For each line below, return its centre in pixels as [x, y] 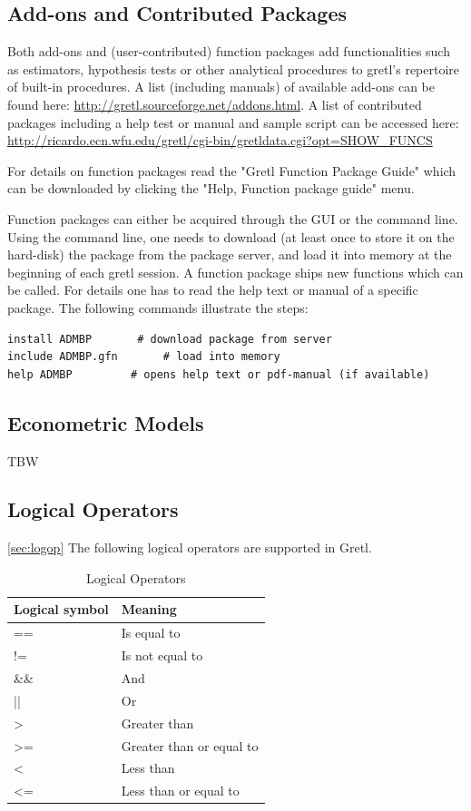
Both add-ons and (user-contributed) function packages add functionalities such [229, 51]
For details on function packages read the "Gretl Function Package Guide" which [232, 170]
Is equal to [151, 633]
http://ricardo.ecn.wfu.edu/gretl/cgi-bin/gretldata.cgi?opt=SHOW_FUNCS [220, 140]
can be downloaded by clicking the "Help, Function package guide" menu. [211, 188]
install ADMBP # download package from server [170, 339]
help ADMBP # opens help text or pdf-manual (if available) [219, 374]
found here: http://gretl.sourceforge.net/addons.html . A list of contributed [215, 104]
